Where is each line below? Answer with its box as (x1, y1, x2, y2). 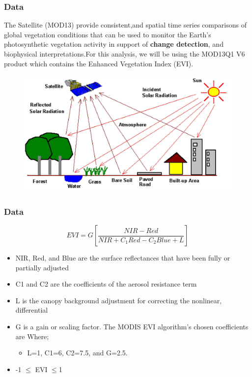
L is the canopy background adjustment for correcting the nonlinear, (15, 295, 222, 305)
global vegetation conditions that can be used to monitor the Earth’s (4, 29, 211, 39)
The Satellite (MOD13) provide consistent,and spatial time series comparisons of (4, 20, 247, 30)
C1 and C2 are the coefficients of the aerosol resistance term (15, 279, 197, 289)
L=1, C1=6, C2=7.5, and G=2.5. (27, 348, 128, 358)
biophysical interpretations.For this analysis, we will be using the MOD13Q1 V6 (4, 49, 245, 58)
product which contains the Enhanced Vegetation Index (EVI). (4, 58, 194, 68)
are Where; (15, 331, 49, 341)
